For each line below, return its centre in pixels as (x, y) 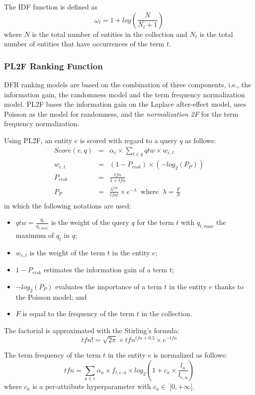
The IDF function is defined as (51, 6)
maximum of (35, 235)
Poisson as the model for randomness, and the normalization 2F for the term (121, 113)
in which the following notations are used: (68, 205)
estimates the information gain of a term (105, 270)
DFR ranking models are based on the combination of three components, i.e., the (128, 84)
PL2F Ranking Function (53, 66)
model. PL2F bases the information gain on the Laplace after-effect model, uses (125, 104)
